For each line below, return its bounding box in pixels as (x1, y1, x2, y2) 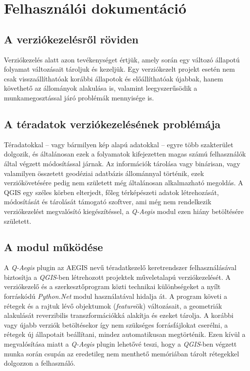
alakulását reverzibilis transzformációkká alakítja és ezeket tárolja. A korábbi (4, 310, 233, 320)
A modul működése (4, 239, 103, 254)
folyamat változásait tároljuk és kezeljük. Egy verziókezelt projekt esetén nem (4, 64, 235, 74)
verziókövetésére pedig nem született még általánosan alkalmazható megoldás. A (4, 177, 243, 188)
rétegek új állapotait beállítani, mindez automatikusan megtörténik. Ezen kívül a (4, 329, 246, 339)
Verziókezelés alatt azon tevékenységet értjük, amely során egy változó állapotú (4, 54, 240, 64)
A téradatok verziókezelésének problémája (4, 116, 221, 131)
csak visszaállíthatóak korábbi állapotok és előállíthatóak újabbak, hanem (4, 73, 223, 83)
